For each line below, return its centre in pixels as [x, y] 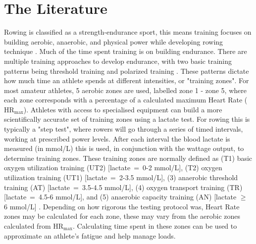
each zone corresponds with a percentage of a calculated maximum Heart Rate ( [126, 100]
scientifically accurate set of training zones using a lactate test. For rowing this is [127, 119]
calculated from [27, 226]
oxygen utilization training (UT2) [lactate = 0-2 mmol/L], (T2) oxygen [113, 168]
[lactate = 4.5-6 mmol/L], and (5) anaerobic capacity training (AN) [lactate [120, 197]
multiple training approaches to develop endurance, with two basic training [118, 61]
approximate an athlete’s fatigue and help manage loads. [90, 235]
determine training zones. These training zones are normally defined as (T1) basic [128, 158]
